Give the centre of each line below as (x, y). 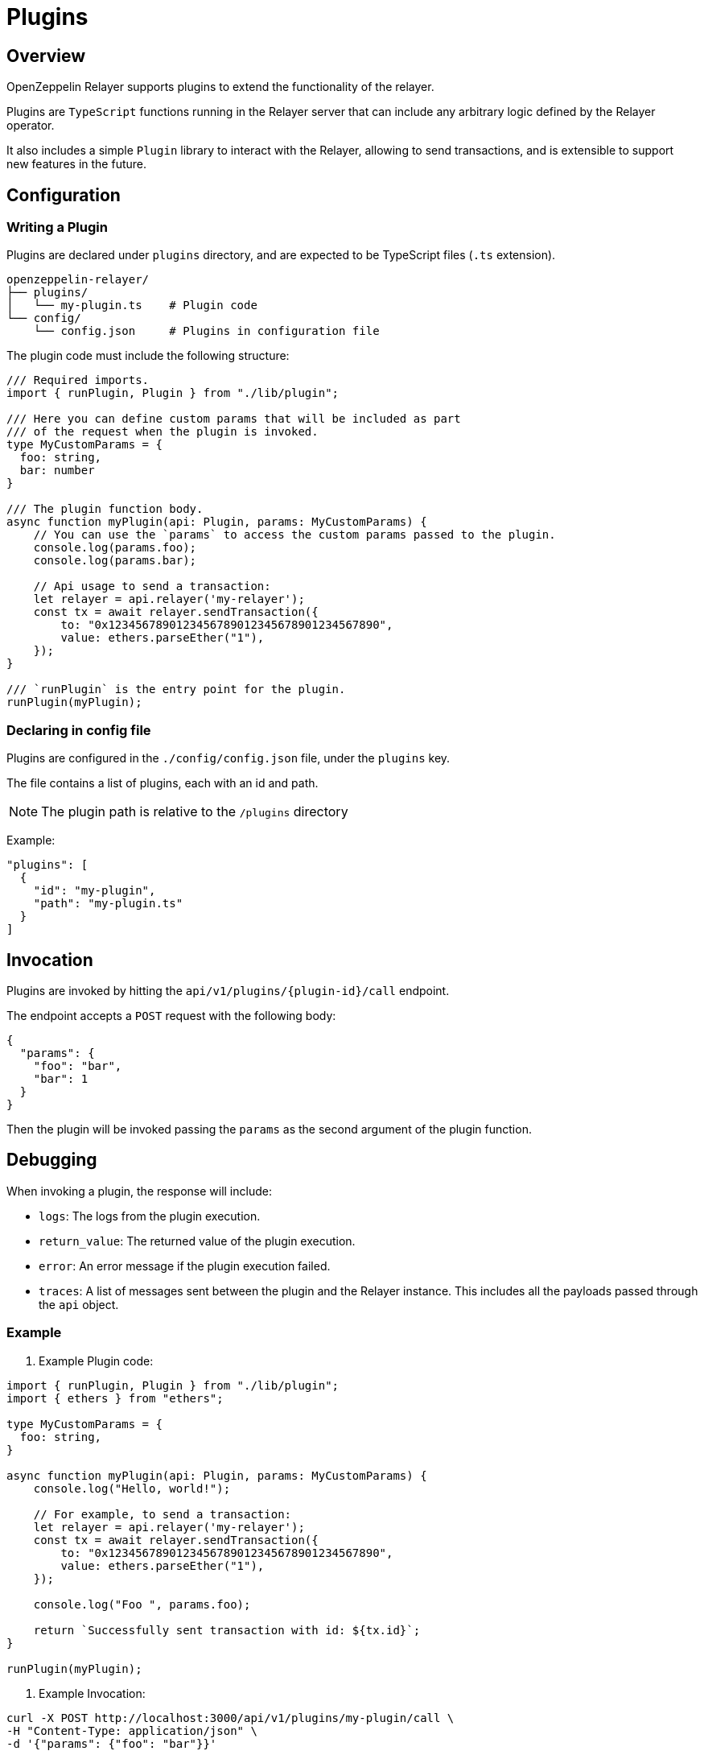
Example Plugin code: (96, 1361)
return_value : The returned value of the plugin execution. (197, 1241)
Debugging (52, 1160)
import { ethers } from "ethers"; (115, 1398)
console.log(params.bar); (115, 561)
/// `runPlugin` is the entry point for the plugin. (176, 690)
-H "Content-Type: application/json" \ (132, 1730)
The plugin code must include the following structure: (148, 356)
